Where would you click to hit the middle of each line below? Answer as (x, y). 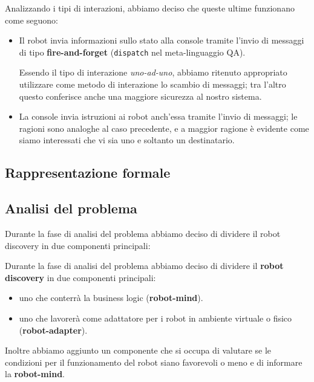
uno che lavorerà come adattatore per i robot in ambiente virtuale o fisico (155, 318)
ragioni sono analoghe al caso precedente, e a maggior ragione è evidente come (164, 128)
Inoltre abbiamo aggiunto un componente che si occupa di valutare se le (138, 350)
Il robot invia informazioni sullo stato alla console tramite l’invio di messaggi (162, 40)
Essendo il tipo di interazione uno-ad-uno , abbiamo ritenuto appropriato (153, 72)
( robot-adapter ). (53, 330)
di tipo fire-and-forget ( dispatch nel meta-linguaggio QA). (132, 52)
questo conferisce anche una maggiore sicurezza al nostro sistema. (140, 96)
